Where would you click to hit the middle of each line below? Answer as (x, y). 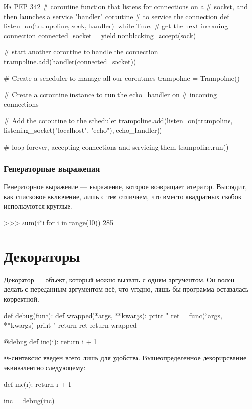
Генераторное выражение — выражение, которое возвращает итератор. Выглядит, (126, 187)
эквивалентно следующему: (45, 367)
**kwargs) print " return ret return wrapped (70, 325)
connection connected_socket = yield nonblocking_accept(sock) (100, 35)
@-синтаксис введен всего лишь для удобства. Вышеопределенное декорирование (125, 358)
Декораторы (42, 256)
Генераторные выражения (52, 168)
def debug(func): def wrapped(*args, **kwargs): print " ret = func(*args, (113, 315)
